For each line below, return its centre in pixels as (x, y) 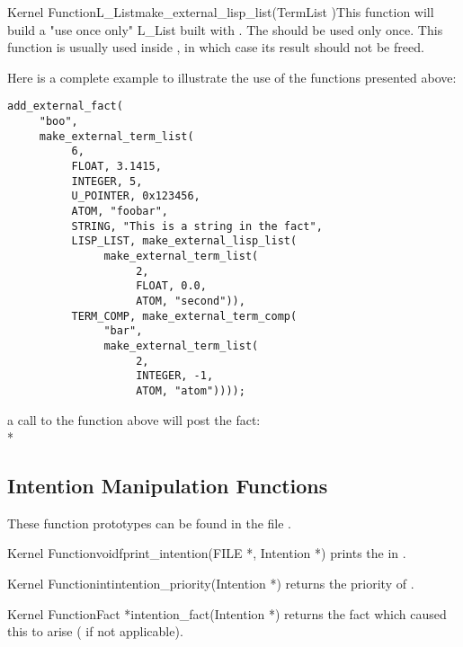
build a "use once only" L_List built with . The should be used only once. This (225, 29)
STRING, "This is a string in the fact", (197, 226)
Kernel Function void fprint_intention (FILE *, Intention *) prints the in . (207, 553)
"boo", (58, 122)
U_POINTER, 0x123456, (136, 196)
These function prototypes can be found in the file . (149, 523)
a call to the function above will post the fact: (134, 419)
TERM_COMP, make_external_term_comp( (184, 316)
